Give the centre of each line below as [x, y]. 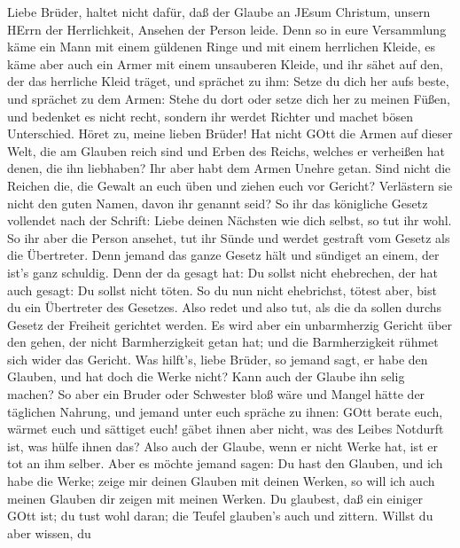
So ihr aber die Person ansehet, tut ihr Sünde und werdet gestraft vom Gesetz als [229, 237]
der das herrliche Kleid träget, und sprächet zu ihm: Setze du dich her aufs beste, [228, 81]
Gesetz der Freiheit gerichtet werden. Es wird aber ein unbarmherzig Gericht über [230, 324]
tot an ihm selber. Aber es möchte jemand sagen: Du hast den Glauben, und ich [225, 463]
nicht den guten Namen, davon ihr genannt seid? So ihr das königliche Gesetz [218, 203]
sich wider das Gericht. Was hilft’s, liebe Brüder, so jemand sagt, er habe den [218, 359]
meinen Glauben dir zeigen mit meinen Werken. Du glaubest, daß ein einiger [215, 498]
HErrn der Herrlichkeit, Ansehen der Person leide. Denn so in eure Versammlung [227, 29]
